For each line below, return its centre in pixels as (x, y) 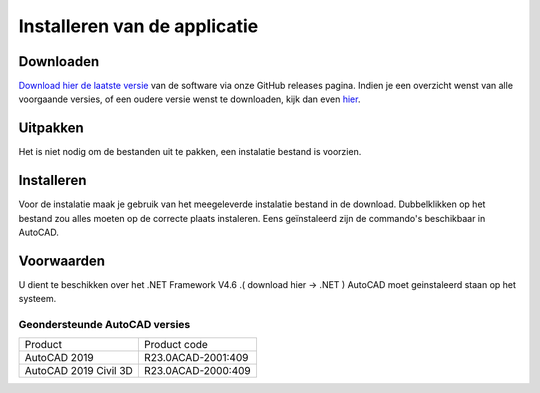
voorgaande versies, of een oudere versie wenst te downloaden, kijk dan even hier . (189, 99)
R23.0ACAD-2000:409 (197, 371)
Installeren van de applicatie (138, 26)
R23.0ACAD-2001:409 (196, 358)
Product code (176, 345)
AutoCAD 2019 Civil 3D (79, 371)
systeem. (37, 299)
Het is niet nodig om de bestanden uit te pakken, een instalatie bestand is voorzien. (190, 152)
